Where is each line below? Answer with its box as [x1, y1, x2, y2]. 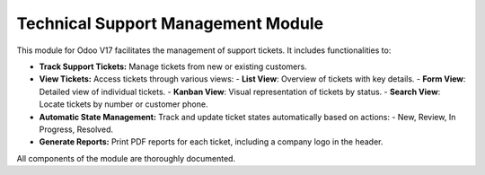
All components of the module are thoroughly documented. [16, 153, 236, 163]
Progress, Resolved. [39, 124, 114, 135]
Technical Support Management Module [16, 13, 323, 33]
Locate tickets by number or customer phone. [39, 99, 208, 109]
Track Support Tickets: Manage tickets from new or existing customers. [39, 61, 307, 72]
